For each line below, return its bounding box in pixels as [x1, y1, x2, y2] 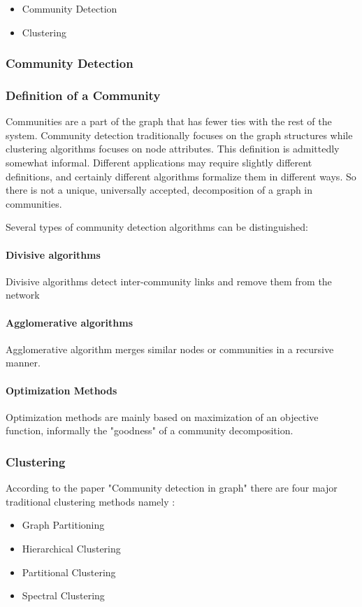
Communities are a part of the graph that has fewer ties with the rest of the [6, 114, 332, 129]
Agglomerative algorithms [6, 315, 133, 329]
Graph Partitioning [22, 517, 105, 532]
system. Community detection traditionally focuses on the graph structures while [6, 127, 353, 142]
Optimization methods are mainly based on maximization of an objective [6, 409, 319, 424]
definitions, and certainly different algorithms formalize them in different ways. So [6, 169, 356, 183]
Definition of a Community [6, 86, 161, 103]
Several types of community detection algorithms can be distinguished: [6, 220, 308, 234]
